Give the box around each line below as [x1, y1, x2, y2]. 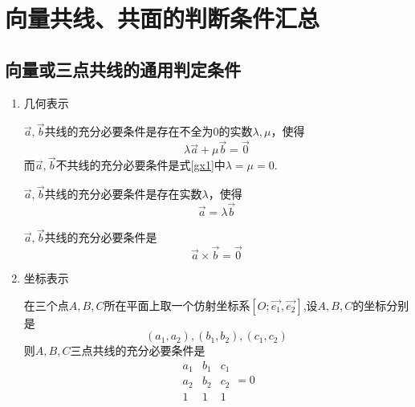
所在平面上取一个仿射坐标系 [104, 296, 250, 313]
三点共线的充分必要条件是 [70, 342, 205, 359]
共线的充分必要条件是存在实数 [44, 185, 202, 202]
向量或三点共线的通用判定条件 [5, 56, 241, 81]
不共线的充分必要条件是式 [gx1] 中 [55, 157, 226, 173]
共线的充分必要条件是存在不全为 [44, 123, 214, 140]
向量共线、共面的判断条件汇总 [5, 2, 320, 35]
